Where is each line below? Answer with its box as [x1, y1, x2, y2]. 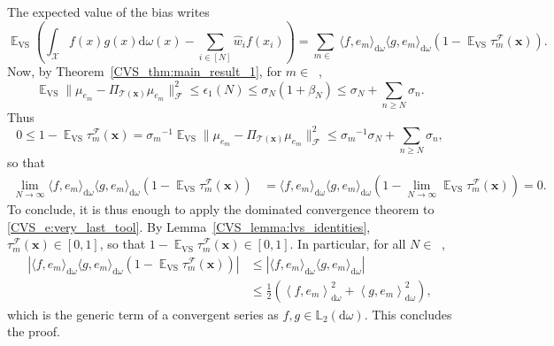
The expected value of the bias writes [7, 3, 210, 20]
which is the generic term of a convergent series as [7, 304, 279, 323]
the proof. [7, 322, 60, 341]
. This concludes [364, 304, 452, 323]
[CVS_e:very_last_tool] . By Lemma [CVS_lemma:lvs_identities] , [7, 217, 371, 235]
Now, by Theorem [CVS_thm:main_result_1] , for [7, 62, 282, 81]
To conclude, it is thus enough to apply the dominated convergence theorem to [7, 199, 435, 218]
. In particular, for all [289, 235, 406, 253]
